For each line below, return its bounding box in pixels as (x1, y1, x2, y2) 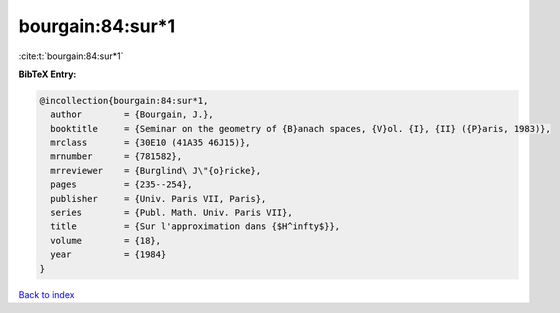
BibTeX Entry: (18, 68, 77, 80)
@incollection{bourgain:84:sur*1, (39, 95, 209, 106)
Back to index (18, 288, 75, 300)
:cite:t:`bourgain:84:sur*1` (18, 50, 124, 62)
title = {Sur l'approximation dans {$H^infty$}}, (50, 221, 341, 232)
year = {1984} (50, 249, 167, 260)
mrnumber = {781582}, (50, 151, 183, 162)
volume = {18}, (50, 235, 162, 246)
